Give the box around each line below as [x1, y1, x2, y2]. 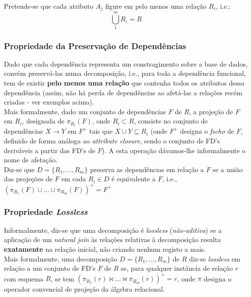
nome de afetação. [4, 155, 58, 165]
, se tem [50, 273, 74, 283]
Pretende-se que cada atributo [4, 1, 94, 11]
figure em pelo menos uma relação [105, 1, 207, 11]
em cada [61, 174, 86, 184]
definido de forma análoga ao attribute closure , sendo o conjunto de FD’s [4, 136, 220, 146]
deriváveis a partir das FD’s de [4, 145, 96, 155]
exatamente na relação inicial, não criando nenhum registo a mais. [4, 244, 206, 254]
